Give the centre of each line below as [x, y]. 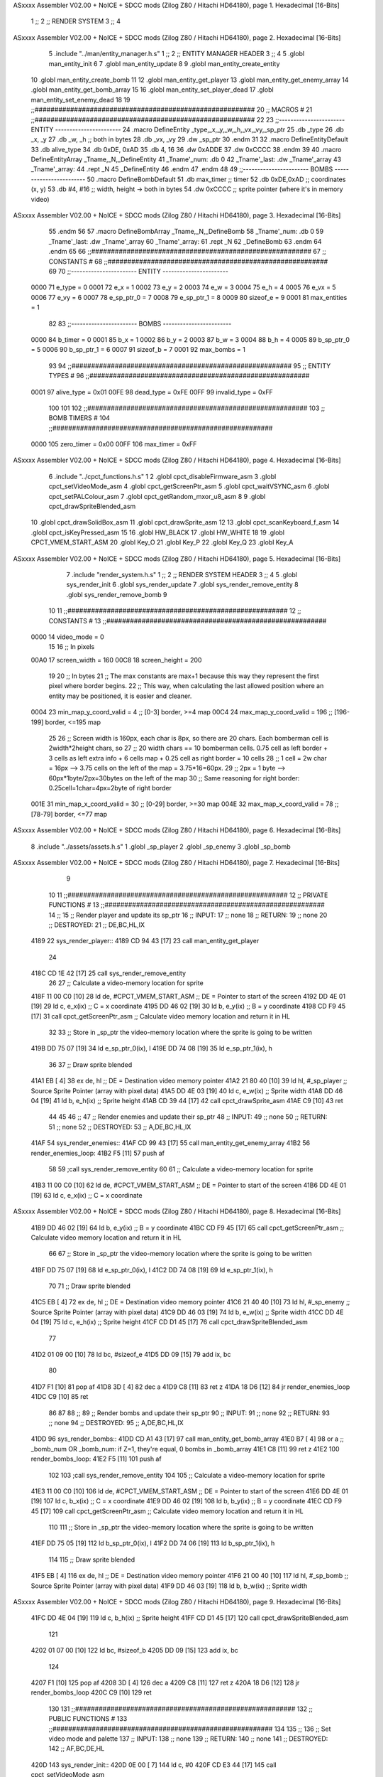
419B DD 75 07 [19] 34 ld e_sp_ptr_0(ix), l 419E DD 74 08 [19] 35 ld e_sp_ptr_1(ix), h [152, 1048]
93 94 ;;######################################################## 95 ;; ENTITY [190, 365]
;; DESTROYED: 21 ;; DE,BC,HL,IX [97, 925]
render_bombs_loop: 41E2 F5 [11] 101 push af [96, 1459]
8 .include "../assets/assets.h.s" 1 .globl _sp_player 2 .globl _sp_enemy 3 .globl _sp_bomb [161, 847]
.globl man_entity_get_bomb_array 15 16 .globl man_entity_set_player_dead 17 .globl [152, 90]
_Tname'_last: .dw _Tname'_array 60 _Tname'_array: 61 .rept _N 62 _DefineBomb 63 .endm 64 [185, 241]
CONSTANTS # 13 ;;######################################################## [188, 621]
